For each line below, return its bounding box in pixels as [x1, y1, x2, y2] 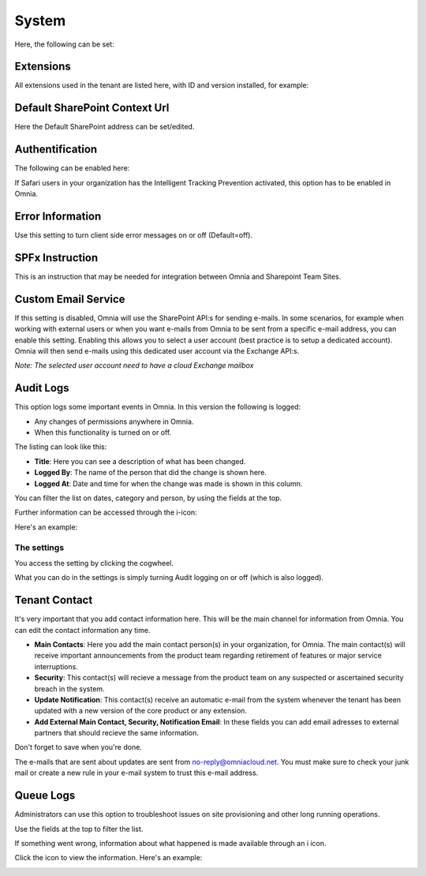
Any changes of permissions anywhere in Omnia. [34, 417, 194, 426]
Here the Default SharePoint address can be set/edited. [14, 122, 195, 132]
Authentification [14, 143, 98, 156]
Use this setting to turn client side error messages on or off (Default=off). [14, 230, 252, 240]
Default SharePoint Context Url [14, 101, 170, 114]
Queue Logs [14, 789, 76, 803]
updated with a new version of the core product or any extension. [34, 706, 248, 716]
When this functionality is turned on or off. [34, 428, 172, 437]
